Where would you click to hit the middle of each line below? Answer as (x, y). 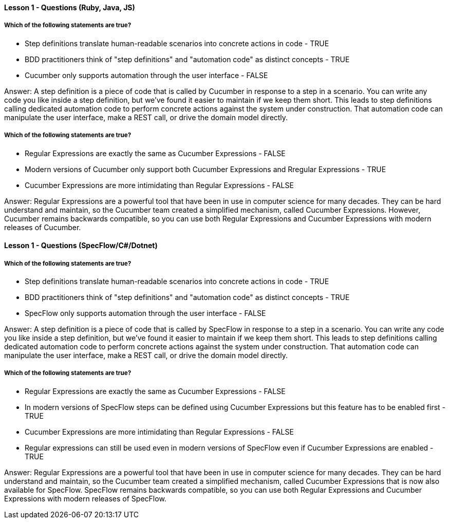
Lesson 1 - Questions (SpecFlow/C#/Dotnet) (81, 246)
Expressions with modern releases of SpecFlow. (85, 498)
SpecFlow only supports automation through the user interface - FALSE (145, 313)
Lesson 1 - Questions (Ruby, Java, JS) (70, 7)
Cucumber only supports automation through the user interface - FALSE (146, 75)
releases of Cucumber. (43, 227)
